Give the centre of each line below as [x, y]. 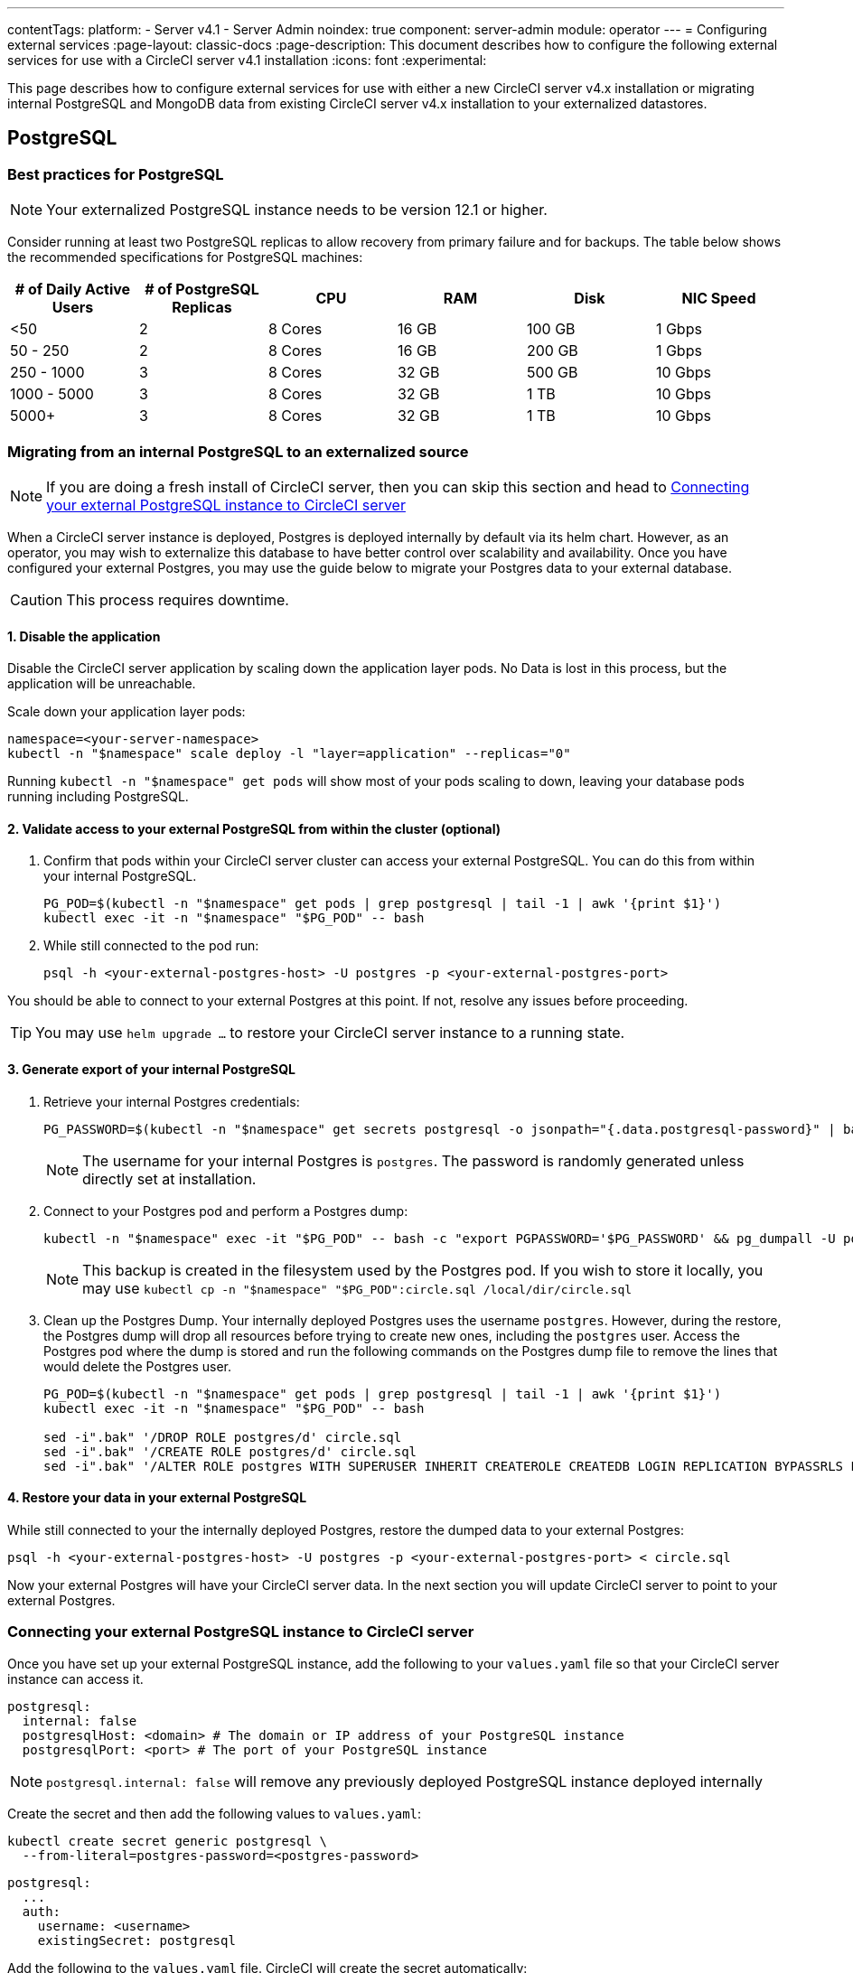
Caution [37, 599]
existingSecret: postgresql [136, 1940]
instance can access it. [75, 1678]
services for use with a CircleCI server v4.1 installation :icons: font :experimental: [247, 60]
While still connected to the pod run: [151, 946]
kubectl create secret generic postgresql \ [168, 1841]
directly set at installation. [169, 1178]
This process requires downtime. [178, 599]
